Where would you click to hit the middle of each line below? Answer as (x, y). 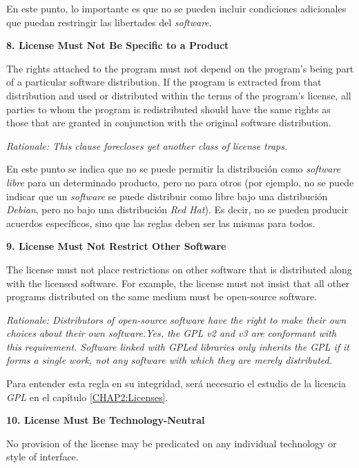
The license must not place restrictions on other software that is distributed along (179, 269)
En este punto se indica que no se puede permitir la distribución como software (174, 169)
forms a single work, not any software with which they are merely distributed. (169, 360)
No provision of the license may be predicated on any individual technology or (172, 443)
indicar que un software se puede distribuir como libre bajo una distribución (167, 196)
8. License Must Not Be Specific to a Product (118, 45)
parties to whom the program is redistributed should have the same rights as (168, 109)
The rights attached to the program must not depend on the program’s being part (180, 68)
